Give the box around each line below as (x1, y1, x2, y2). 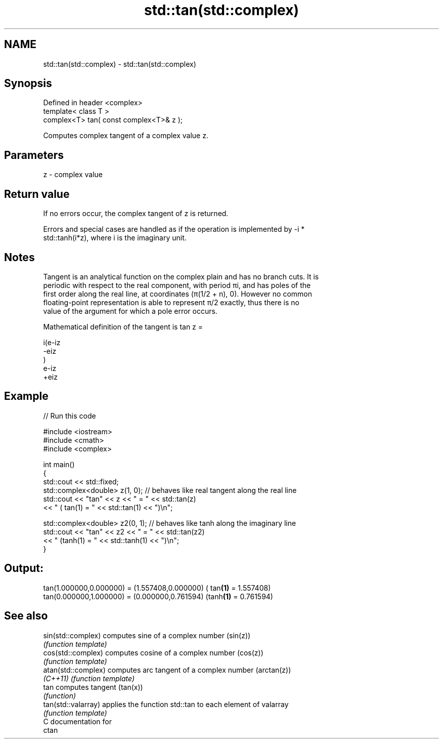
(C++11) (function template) (43, 674, 135, 683)
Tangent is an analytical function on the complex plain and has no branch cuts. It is (43, 272, 319, 281)
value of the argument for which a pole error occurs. (43, 306, 217, 315)
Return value (4, 187, 70, 200)
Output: (4, 562, 43, 575)
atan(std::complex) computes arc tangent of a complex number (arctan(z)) (43, 665, 291, 674)
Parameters (4, 148, 64, 161)
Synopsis (4, 77, 52, 90)
